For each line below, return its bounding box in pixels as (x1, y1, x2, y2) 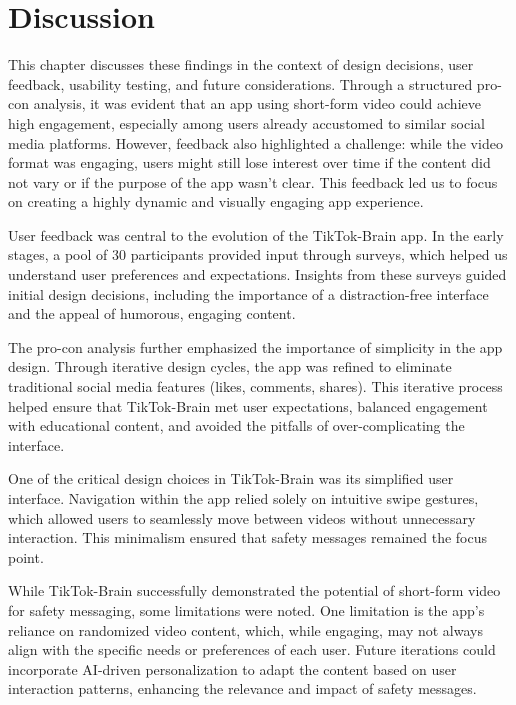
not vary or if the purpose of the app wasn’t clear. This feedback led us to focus (8, 171, 498, 192)
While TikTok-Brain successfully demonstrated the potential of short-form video (8, 580, 501, 601)
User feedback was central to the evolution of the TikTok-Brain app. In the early (8, 224, 504, 245)
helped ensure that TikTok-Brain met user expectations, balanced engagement (8, 395, 488, 416)
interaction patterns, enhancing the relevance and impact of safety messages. (8, 678, 477, 699)
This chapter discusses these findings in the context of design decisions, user (8, 54, 474, 75)
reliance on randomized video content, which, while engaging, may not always (8, 619, 483, 640)
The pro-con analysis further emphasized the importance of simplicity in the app (8, 336, 503, 357)
